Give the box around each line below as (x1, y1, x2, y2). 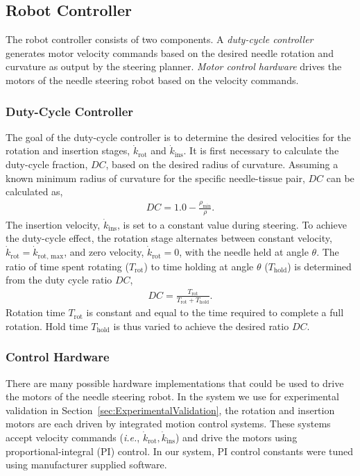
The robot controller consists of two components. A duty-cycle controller (6, 32, 314, 47)
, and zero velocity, (64, 245, 144, 259)
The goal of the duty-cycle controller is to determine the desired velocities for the (6, 129, 351, 144)
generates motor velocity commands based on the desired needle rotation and (6, 45, 334, 60)
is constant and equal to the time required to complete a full (86, 305, 344, 320)
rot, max (37, 252, 64, 260)
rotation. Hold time (6, 318, 88, 333)
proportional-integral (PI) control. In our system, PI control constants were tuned (6, 443, 354, 458)
